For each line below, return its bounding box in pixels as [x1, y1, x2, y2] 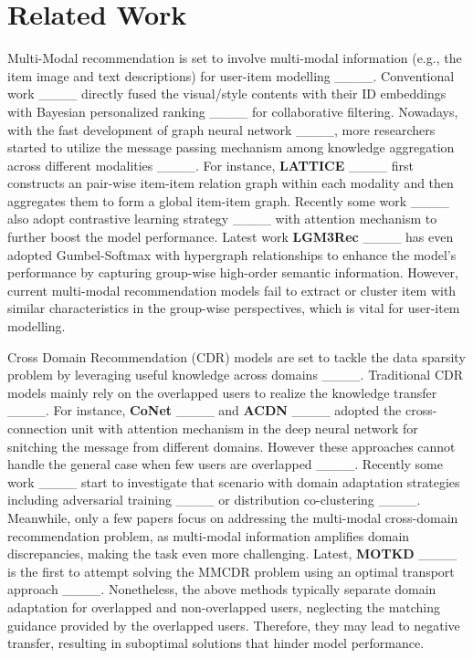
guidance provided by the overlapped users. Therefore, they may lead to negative [7, 615, 460, 634]
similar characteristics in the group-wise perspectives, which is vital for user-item [7, 298, 460, 318]
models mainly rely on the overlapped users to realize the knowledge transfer [7, 382, 437, 402]
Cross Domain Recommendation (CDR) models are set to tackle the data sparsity [7, 347, 466, 366]
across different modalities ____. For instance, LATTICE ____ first [7, 155, 414, 174]
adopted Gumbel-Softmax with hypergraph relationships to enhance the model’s [7, 245, 457, 264]
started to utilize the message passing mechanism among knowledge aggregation [7, 138, 455, 157]
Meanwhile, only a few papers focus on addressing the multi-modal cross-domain [7, 507, 458, 527]
